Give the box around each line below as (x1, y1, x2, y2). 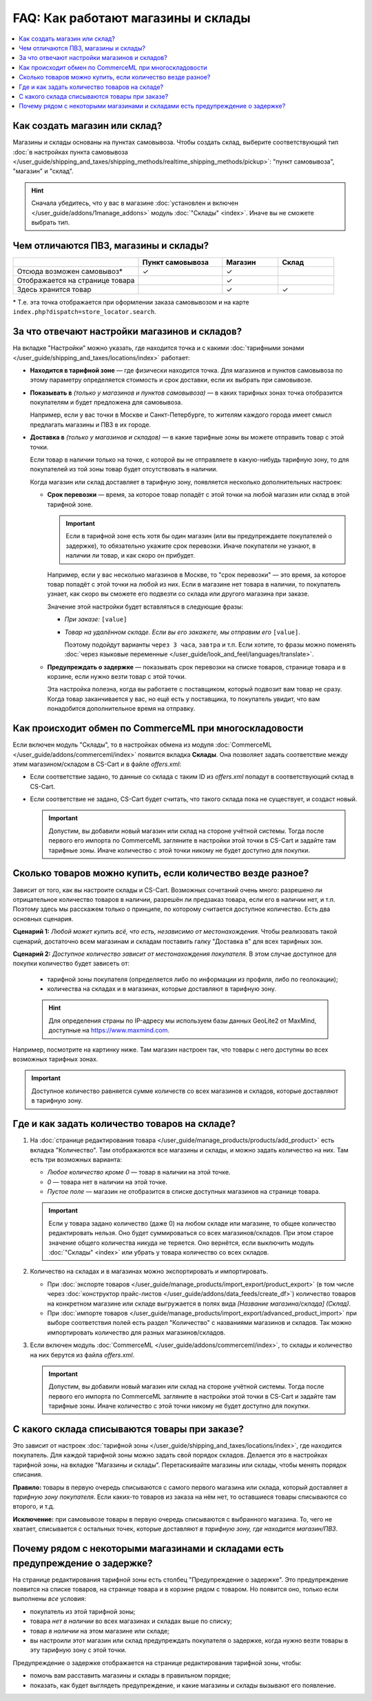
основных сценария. (12, 914, 74, 923)
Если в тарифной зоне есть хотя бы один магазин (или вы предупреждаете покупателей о (65, 532, 332, 540)
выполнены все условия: (12, 1595, 86, 1603)
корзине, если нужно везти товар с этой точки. (47, 673, 187, 681)
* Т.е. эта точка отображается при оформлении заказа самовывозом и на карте (12, 297, 249, 306)
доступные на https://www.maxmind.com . (48, 1026, 170, 1034)
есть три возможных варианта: (30, 1155, 122, 1163)
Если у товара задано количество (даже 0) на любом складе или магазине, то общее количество (48, 1219, 337, 1228)
